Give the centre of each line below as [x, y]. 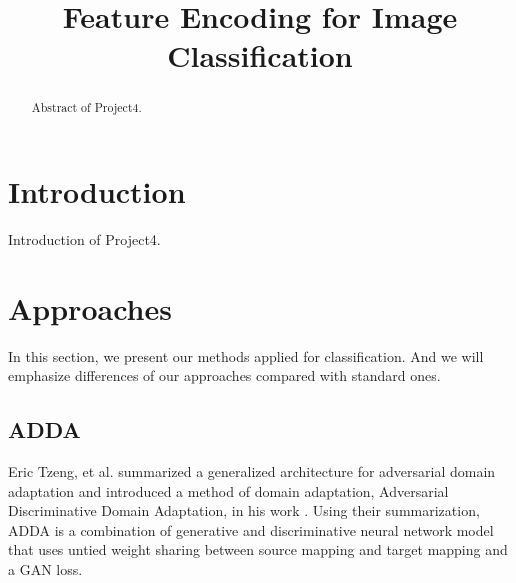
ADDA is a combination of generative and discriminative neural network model [251, 529]
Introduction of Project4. [84, 238]
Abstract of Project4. [86, 107]
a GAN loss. [45, 569]
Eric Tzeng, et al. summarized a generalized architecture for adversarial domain [252, 471]
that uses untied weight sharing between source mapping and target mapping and [258, 549]
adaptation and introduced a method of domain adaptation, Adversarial [228, 490]
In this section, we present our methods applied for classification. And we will [246, 355]
